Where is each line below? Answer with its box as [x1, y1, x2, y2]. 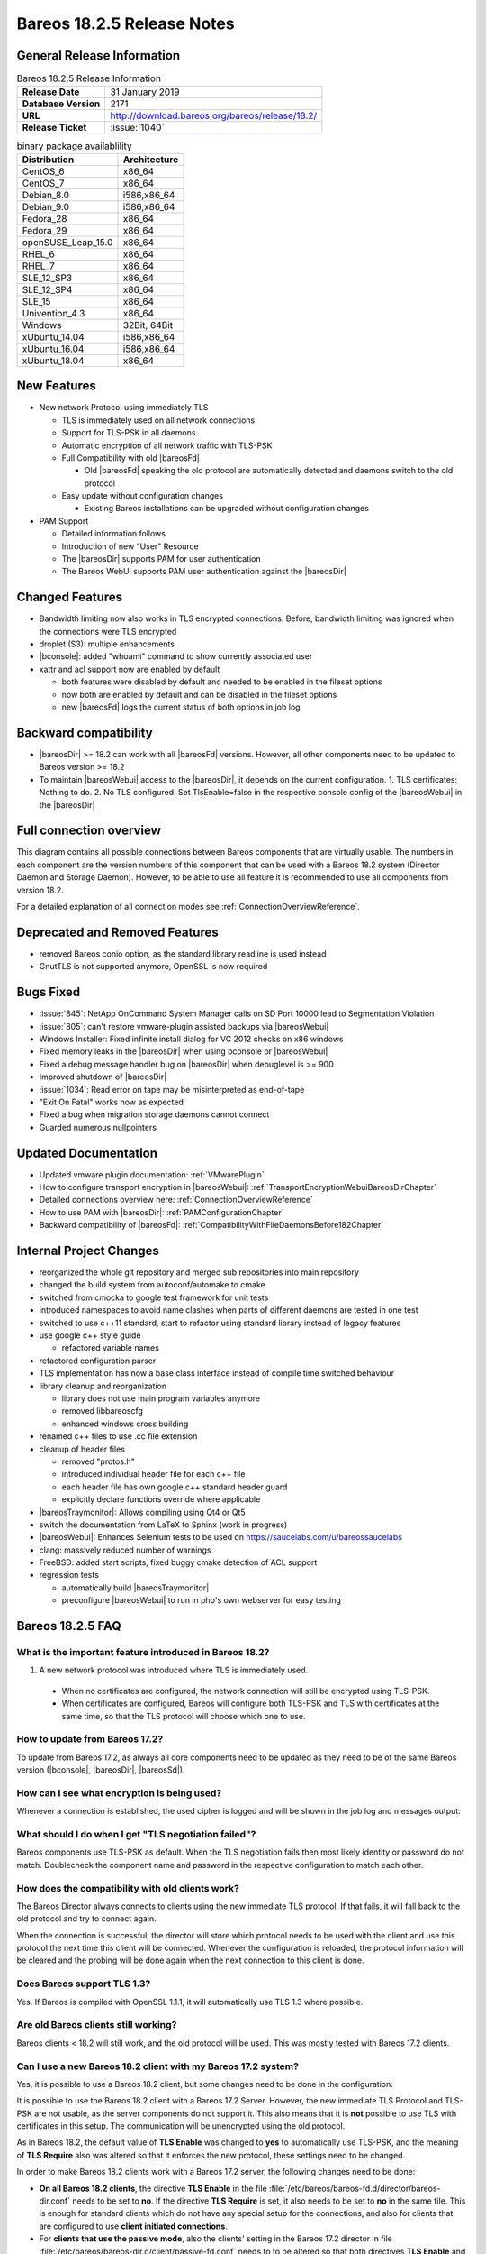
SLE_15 [22, 295, 51, 307]
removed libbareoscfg [61, 1406, 144, 1416]
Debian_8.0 [22, 188, 70, 201]
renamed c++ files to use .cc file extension [39, 1431, 198, 1442]
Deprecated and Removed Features [16, 924, 220, 939]
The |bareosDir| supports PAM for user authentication [61, 554, 261, 564]
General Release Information [16, 48, 181, 63]
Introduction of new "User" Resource [61, 541, 200, 552]
